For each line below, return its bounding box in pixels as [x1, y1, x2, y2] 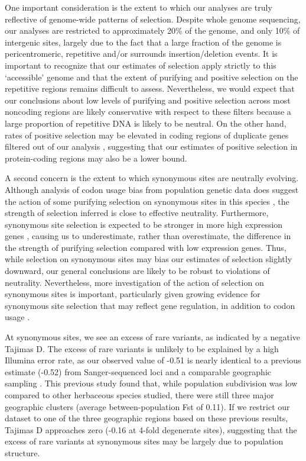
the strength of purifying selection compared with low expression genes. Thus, [5, 241, 287, 253]
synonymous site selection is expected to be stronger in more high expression [5, 218, 283, 230]
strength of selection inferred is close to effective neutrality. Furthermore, [5, 207, 269, 219]
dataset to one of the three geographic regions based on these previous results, [5, 412, 288, 424]
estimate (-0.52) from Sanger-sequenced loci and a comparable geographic [5, 365, 272, 378]
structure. [5, 446, 40, 459]
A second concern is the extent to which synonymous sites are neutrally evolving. [5, 172, 299, 184]
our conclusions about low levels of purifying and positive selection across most [5, 94, 291, 106]
